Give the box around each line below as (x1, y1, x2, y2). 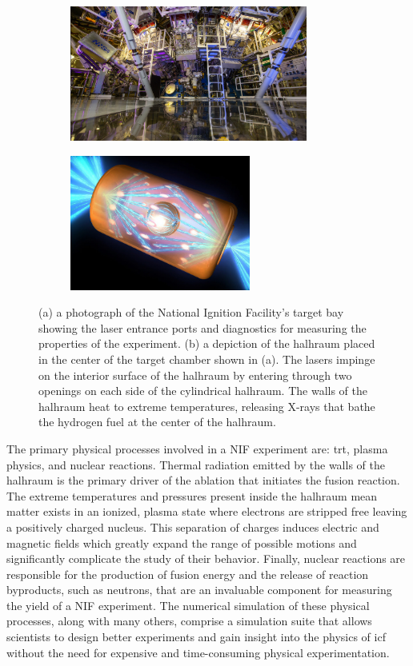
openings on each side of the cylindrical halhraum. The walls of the (38, 382, 367, 399)
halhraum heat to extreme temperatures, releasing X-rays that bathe (38, 397, 375, 414)
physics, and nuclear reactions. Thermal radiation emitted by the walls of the (6, 456, 385, 473)
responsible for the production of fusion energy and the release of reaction (6, 565, 369, 582)
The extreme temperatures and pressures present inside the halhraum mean (6, 487, 378, 504)
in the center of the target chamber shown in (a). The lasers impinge (38, 350, 375, 367)
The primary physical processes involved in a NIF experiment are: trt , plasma (6, 440, 388, 457)
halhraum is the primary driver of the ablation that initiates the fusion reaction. (6, 472, 400, 489)
